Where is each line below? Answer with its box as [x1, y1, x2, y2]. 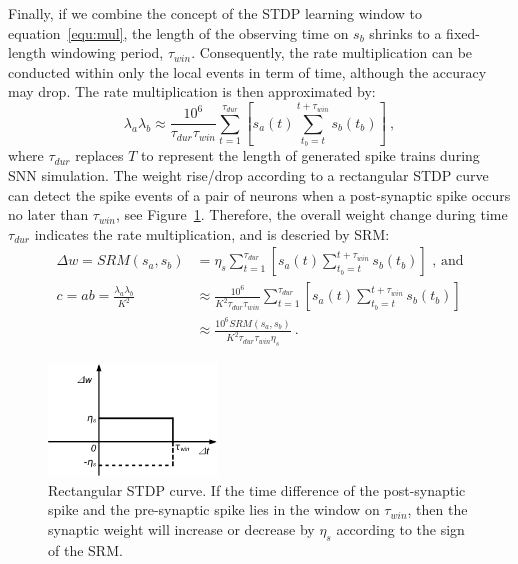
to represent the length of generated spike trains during [141, 145, 480, 166]
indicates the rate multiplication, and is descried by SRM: [34, 223, 390, 244]
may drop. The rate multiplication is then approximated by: [8, 81, 376, 102]
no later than [8, 204, 89, 225]
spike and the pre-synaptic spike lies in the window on [48, 499, 380, 520]
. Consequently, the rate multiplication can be [191, 42, 473, 63]
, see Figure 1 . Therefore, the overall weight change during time [116, 204, 508, 225]
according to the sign [336, 518, 465, 539]
